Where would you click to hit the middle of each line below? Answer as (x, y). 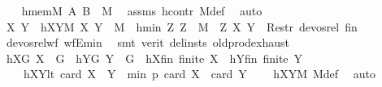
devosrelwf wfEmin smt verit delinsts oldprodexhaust (148, 42)
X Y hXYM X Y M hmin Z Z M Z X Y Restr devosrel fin (182, 26)
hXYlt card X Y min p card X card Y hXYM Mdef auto (200, 74)
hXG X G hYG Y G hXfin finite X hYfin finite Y (154, 58)
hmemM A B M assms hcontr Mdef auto (142, 10)
